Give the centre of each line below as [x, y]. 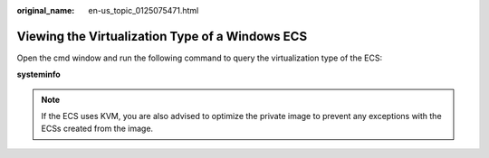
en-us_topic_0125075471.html [144, 10]
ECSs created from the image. [97, 129]
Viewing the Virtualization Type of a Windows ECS [162, 36]
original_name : [46, 10]
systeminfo [38, 74]
